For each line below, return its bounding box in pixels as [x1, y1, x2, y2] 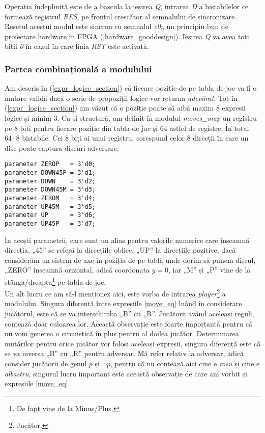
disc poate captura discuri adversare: [5, 142, 119, 153]
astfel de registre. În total [169, 122, 249, 133]
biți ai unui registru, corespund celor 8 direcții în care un [71, 132, 249, 143]
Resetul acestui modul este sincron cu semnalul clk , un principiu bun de [5, 21, 228, 32]
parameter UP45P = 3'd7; [5, 220, 96, 227]
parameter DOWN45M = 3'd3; [5, 186, 96, 194]
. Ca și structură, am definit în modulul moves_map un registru [57, 112, 257, 123]
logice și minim [5, 112, 51, 123]
